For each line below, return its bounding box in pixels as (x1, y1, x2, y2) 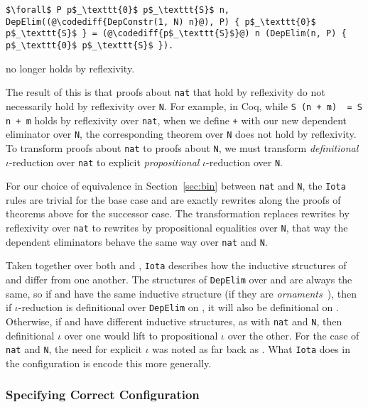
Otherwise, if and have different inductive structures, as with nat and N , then (6, 313, 342, 328)
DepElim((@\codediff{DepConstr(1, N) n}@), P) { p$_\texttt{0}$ (6, 16, 316, 27)
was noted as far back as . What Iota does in (152, 342, 350, 357)
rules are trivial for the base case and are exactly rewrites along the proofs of (6, 192, 341, 207)
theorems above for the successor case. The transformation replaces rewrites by (6, 206, 350, 221)
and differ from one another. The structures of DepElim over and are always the (6, 271, 352, 286)
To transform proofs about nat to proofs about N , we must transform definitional (6, 140, 359, 155)
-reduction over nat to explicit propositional (9, 154, 200, 169)
